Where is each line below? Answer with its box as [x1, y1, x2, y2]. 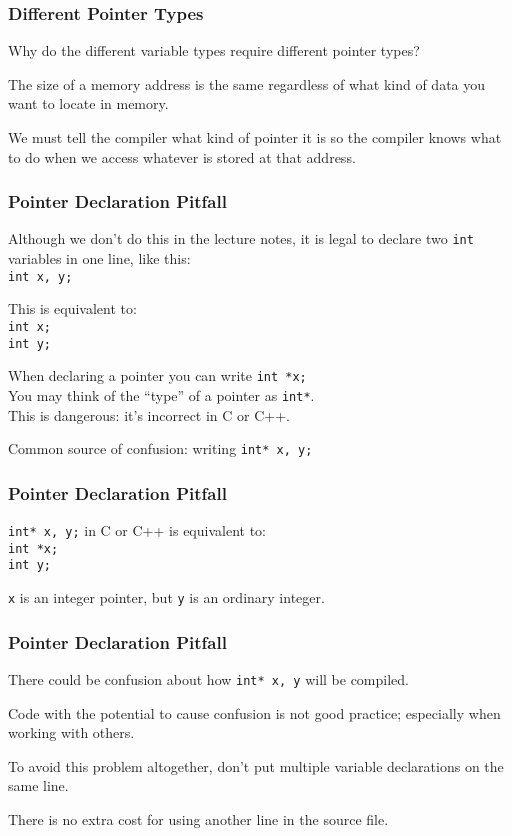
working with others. [8, 722, 135, 743]
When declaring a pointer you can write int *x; [8, 365, 307, 386]
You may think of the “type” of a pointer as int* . [8, 384, 315, 405]
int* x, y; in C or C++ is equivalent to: [8, 520, 266, 540]
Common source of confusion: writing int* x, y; [8, 438, 313, 459]
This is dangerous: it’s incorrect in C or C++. [8, 404, 291, 425]
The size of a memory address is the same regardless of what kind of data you [8, 73, 486, 94]
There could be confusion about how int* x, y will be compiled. [8, 668, 409, 689]
